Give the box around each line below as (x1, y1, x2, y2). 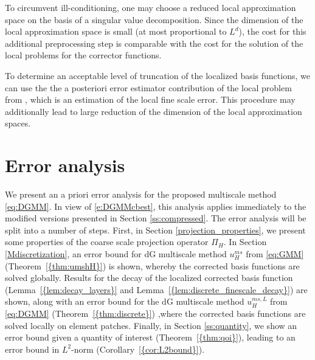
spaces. (5, 117, 31, 130)
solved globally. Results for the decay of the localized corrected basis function (5, 271, 293, 284)
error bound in (5, 342, 60, 355)
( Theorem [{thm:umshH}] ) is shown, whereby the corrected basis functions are (5, 259, 300, 272)
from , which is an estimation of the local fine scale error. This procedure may (5, 93, 296, 106)
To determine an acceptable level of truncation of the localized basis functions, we (5, 69, 310, 81)
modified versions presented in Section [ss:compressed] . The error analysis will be (5, 212, 306, 224)
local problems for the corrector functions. (5, 49, 162, 61)
